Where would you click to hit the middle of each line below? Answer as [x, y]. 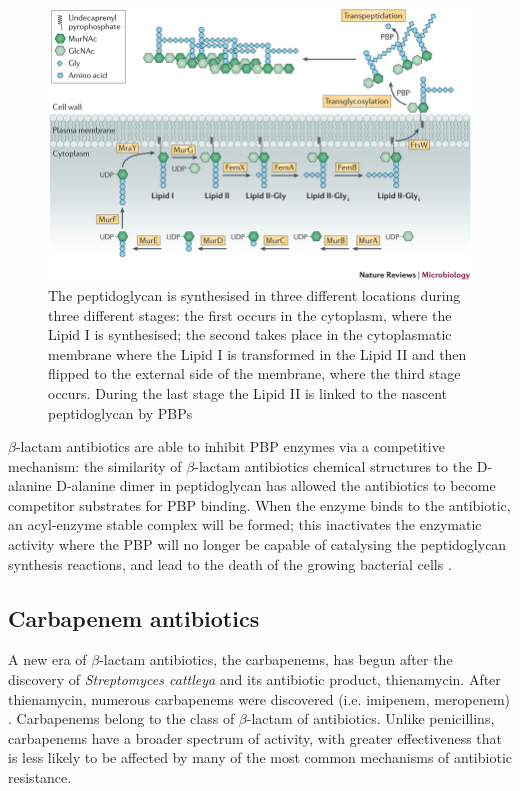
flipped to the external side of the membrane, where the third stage [254, 373]
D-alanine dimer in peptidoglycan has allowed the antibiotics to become [276, 485]
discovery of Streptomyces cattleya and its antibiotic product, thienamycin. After [254, 679]
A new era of [47, 659]
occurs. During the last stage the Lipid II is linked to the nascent [248, 392]
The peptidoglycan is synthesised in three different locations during [254, 294]
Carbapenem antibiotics [134, 617]
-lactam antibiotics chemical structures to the [333, 465]
